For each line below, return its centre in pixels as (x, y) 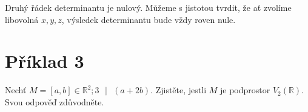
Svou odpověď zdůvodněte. (55, 101)
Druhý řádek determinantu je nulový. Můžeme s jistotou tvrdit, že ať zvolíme (148, 7)
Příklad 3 (45, 61)
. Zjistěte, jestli (179, 90)
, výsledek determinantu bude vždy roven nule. (149, 19)
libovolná (22, 19)
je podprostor (245, 90)
